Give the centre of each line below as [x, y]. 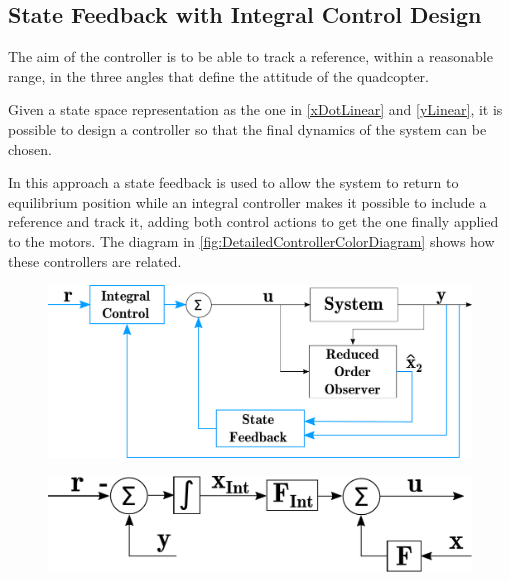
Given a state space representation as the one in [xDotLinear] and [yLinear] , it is [255, 109]
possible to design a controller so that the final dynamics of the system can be [247, 128]
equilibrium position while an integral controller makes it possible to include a [247, 201]
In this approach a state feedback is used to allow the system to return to [233, 182]
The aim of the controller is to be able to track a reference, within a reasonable [250, 56]
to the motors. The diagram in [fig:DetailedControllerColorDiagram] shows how [251, 240]
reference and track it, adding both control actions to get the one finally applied [253, 221]
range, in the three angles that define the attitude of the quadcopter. [218, 75]
